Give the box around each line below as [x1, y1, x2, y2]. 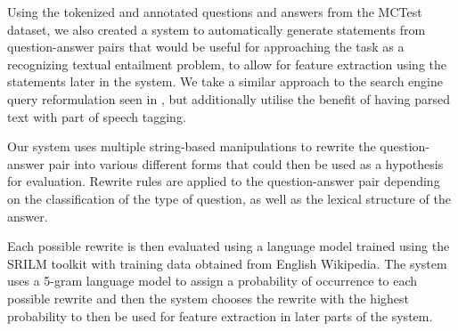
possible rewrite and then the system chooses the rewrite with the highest [7, 288, 409, 307]
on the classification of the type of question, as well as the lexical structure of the [7, 189, 451, 207]
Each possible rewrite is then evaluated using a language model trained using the [7, 237, 450, 255]
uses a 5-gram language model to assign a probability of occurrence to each [7, 271, 418, 290]
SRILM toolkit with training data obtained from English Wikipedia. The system [7, 254, 447, 272]
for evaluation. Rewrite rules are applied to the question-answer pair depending [7, 172, 440, 190]
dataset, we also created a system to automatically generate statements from [7, 20, 426, 38]
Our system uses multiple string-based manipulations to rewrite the [7, 137, 376, 156]
